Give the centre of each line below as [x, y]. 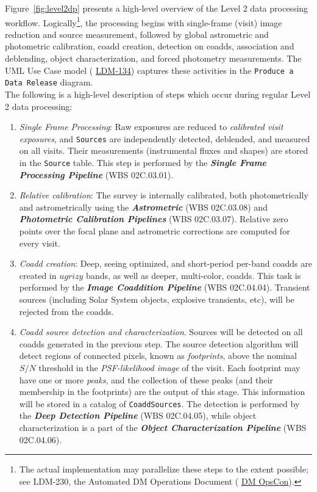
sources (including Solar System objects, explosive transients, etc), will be [157, 299]
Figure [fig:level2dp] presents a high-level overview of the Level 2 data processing [157, 8]
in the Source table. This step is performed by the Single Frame [143, 162]
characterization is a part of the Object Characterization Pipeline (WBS [163, 427]
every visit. [40, 243]
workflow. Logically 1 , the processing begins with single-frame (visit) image [144, 21]
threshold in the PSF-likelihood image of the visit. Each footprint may [169, 367]
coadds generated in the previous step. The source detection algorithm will [159, 343]
